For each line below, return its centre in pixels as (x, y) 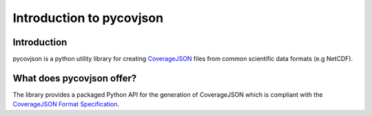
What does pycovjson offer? (75, 78)
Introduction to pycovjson (88, 18)
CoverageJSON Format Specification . (66, 104)
